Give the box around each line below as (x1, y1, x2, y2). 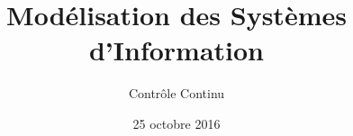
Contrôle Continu (128, 84, 225, 103)
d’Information (88, 32, 265, 68)
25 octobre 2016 (132, 113, 221, 132)
